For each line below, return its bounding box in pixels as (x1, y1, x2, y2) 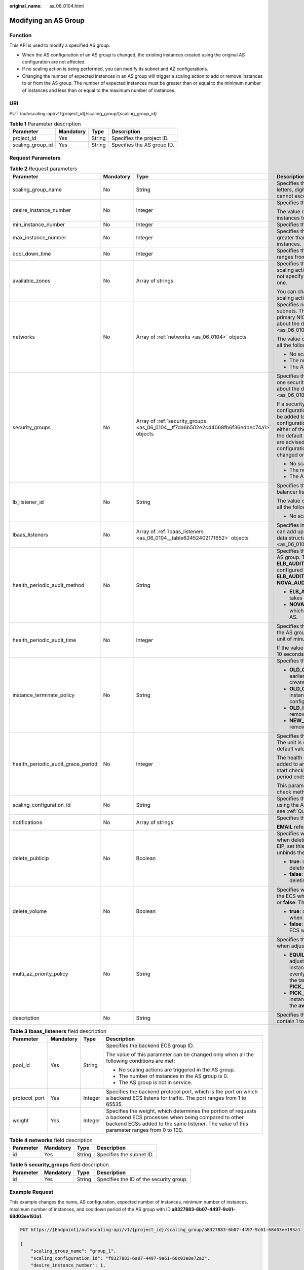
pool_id (12, 1062, 30, 1069)
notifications (12, 818, 43, 825)
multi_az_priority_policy (12, 970, 68, 977)
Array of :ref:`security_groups (136, 417, 206, 424)
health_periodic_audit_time (12, 637, 77, 644)
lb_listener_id (12, 498, 44, 505)
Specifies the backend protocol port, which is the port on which (106, 1088, 258, 1095)
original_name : (9, 3, 42, 9)
